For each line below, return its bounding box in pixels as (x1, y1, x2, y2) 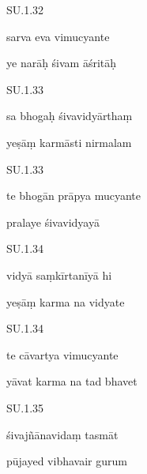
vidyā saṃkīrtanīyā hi (6, 266, 112, 283)
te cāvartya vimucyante (6, 346, 119, 363)
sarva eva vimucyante (6, 28, 110, 44)
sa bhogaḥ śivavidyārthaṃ (6, 107, 133, 124)
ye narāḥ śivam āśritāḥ (6, 55, 117, 71)
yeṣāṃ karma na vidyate (6, 293, 125, 310)
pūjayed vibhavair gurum (6, 453, 127, 469)
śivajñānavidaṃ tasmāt (6, 426, 119, 442)
